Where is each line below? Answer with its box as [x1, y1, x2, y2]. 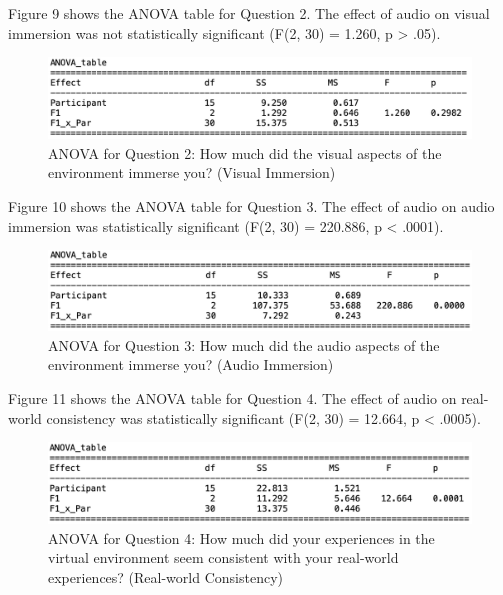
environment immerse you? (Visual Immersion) [48, 162, 336, 183]
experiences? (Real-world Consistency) [48, 567, 283, 588]
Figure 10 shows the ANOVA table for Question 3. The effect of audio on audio [8, 195, 495, 216]
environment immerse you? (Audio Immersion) [48, 354, 334, 375]
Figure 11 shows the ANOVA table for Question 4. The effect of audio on [8, 388, 457, 409]
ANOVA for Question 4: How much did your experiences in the [48, 527, 435, 548]
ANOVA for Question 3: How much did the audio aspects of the [48, 334, 440, 355]
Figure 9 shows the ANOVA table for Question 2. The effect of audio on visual [8, 3, 490, 23]
